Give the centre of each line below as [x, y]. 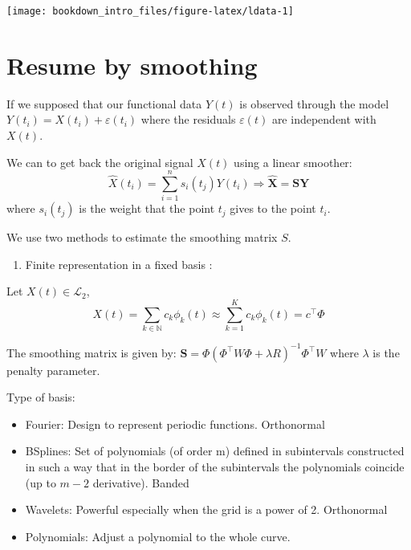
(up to [41, 482]
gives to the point [273, 208]
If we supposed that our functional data [104, 103]
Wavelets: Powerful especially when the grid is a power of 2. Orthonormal [206, 509]
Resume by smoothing [132, 65]
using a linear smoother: [293, 162]
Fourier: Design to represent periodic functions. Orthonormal [175, 424]
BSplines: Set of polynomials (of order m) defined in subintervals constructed [215, 451]
